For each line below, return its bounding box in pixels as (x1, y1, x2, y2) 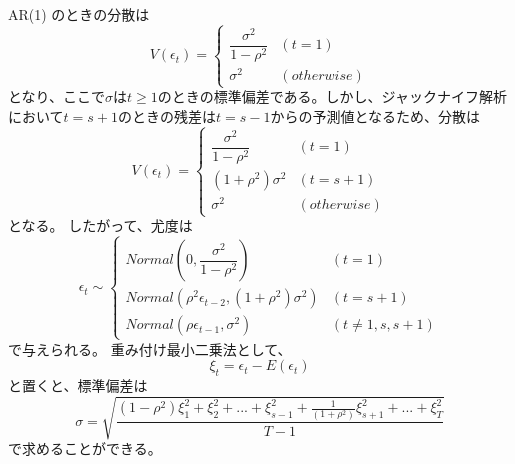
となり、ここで (8, 86, 106, 107)
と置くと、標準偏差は (8, 374, 148, 395)
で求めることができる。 (8, 438, 162, 459)
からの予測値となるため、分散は (270, 105, 481, 126)
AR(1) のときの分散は (8, 4, 150, 24)
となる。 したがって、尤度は (8, 215, 193, 236)
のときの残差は (118, 105, 217, 126)
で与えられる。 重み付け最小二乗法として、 (8, 338, 292, 359)
